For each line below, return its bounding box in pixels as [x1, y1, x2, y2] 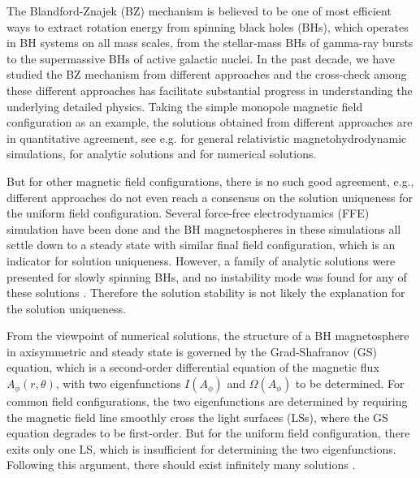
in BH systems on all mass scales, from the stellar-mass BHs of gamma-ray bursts [6, 34, 414, 51]
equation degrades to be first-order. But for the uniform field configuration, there [6, 424, 410, 441]
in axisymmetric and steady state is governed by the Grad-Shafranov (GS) [6, 342, 378, 360]
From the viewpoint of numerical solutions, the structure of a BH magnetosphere [6, 327, 409, 344]
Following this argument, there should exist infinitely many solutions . [6, 456, 356, 473]
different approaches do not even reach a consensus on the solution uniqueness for [6, 188, 414, 205]
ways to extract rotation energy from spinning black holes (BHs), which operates [6, 18, 409, 35]
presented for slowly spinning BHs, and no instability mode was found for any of [6, 268, 407, 285]
